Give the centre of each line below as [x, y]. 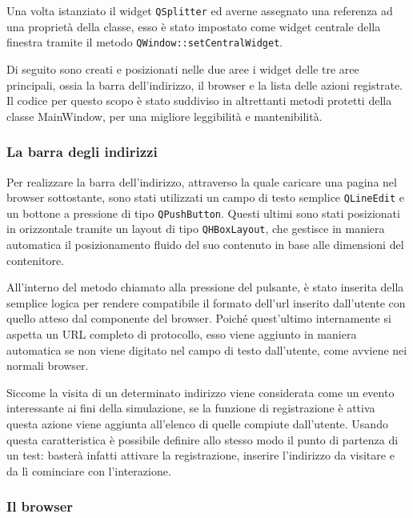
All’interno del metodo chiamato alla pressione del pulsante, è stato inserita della [205, 287]
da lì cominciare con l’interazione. [89, 470]
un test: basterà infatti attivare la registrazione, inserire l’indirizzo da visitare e [200, 455]
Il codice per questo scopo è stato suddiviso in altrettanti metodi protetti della [199, 100]
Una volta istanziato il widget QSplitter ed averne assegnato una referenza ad [200, 10]
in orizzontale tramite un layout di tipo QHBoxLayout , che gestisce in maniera [196, 229]
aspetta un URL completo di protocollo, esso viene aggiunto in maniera [182, 334]
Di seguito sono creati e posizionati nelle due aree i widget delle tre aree [183, 68]
